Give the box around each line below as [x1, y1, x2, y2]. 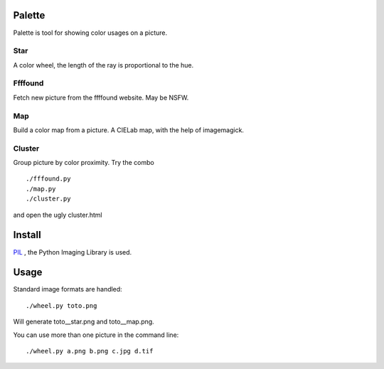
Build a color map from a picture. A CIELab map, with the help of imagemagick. [13, 125, 245, 134]
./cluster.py [26, 195, 71, 203]
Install [13, 229, 42, 241]
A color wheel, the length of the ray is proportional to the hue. [13, 60, 194, 69]
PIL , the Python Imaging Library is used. [13, 247, 132, 256]
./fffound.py [26, 175, 71, 183]
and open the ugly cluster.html [13, 210, 102, 219]
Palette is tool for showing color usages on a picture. [13, 28, 168, 37]
